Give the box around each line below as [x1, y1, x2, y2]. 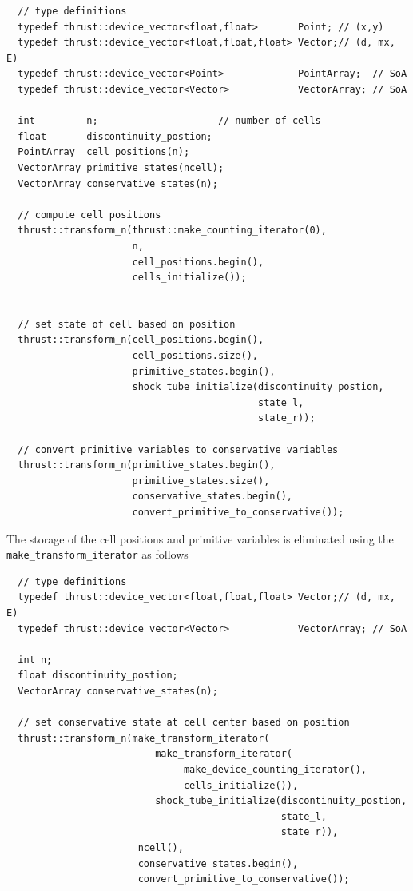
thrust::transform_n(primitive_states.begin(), [18, 459, 276, 471]
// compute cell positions [18, 209, 161, 221]
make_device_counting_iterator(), [183, 763, 367, 775]
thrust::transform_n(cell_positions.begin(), [18, 334, 264, 346]
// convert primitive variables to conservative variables [18, 444, 339, 455]
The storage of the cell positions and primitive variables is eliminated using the [6, 530, 394, 547]
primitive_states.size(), [132, 475, 270, 487]
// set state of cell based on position [18, 318, 236, 330]
